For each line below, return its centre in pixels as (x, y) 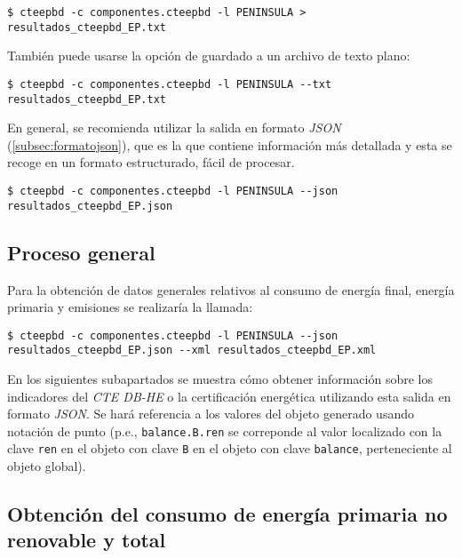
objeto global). (47, 466)
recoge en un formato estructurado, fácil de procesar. (151, 162)
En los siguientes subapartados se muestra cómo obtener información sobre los (220, 379)
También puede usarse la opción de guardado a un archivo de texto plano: (209, 56)
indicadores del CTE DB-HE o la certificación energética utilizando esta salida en (229, 396)
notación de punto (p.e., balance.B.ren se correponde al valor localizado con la (225, 430)
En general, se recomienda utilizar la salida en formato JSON (174, 128)
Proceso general (81, 252)
